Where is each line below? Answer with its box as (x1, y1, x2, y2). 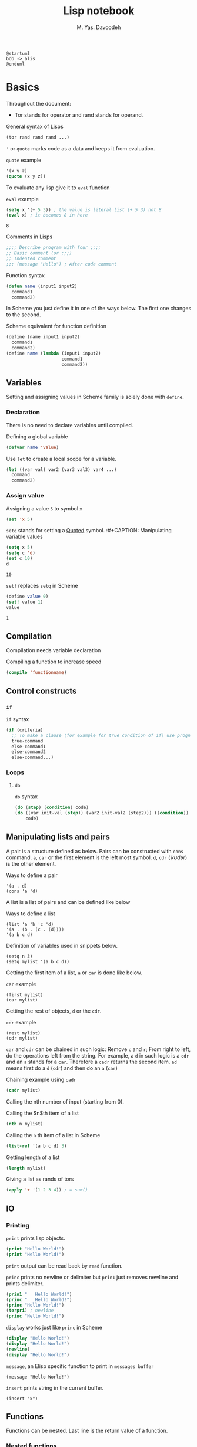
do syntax (14, 793, 38, 800)
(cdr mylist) (6, 1035, 38, 1041)
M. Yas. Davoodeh (76, 24, 121, 31)
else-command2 (11, 749, 46, 755)
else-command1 (11, 744, 46, 749)
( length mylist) (6, 1165, 46, 1171)
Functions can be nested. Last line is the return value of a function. (6, 1427, 168, 1435)
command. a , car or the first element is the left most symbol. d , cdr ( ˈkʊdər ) (6, 854, 188, 861)
